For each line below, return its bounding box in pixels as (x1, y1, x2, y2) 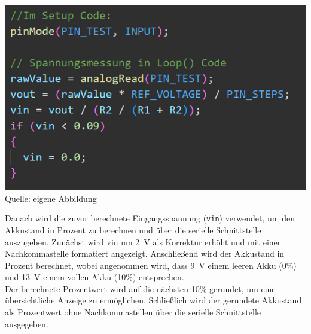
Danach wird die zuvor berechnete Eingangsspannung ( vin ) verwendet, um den (5, 212, 295, 224)
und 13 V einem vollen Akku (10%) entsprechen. (5, 271, 184, 283)
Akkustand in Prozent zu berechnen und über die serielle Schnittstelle (5, 223, 261, 236)
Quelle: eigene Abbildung (5, 192, 97, 204)
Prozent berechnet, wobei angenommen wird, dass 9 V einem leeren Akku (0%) (5, 259, 297, 271)
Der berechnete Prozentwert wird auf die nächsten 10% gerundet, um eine (5, 282, 276, 294)
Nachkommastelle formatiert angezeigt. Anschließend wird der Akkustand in (5, 247, 285, 260)
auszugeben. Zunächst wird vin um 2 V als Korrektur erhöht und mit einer (5, 235, 281, 248)
